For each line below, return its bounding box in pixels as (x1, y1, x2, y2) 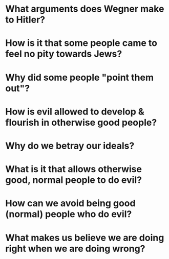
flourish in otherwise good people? (5, 116, 157, 128)
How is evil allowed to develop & (5, 106, 144, 117)
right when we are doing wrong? (5, 243, 145, 254)
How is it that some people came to (5, 37, 158, 49)
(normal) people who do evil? (5, 208, 132, 220)
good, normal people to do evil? (5, 174, 142, 186)
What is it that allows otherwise (5, 163, 142, 175)
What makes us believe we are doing (5, 232, 164, 243)
